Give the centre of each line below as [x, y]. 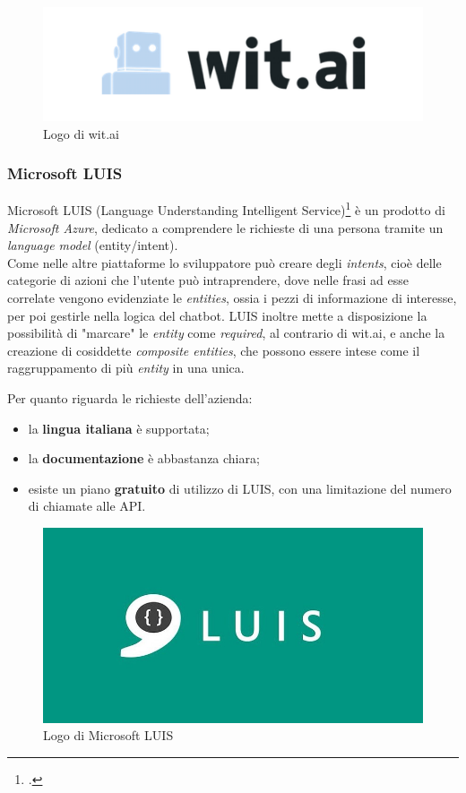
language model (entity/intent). [93, 245]
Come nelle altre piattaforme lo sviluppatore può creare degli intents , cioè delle [224, 262]
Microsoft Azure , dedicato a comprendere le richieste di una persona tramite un [225, 227]
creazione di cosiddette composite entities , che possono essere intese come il [214, 350]
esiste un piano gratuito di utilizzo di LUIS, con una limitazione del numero [240, 488]
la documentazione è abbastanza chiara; [144, 458]
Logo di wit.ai [81, 133]
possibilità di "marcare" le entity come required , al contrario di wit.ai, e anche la [226, 333]
